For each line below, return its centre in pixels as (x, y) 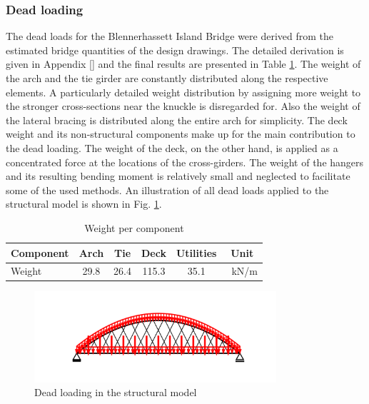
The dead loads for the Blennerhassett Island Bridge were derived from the (170, 36)
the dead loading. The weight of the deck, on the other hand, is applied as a (172, 147)
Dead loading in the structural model (116, 392)
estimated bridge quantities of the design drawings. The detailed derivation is (175, 50)
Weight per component (134, 227)
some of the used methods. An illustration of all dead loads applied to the (167, 190)
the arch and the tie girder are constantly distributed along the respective (167, 78)
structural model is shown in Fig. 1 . (84, 204)
